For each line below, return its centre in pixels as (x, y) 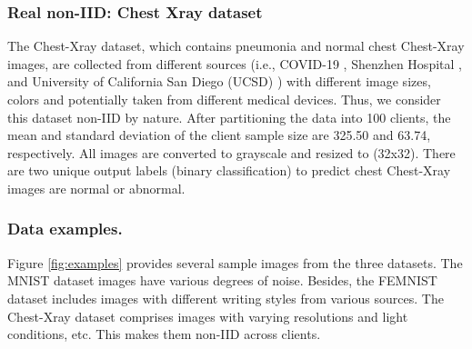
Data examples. (65, 229)
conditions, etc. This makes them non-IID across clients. (164, 334)
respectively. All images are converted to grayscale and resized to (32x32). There (231, 152)
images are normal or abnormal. (96, 188)
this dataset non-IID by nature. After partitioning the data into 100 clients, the (229, 117)
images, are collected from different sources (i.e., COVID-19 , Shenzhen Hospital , (235, 63)
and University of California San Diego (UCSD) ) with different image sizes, (219, 81)
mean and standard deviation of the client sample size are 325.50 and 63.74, (219, 135)
